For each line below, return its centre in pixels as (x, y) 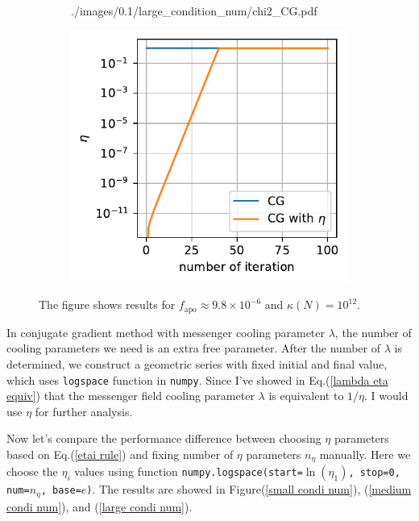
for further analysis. (84, 411)
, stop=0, (374, 473)
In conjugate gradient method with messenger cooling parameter (166, 332)
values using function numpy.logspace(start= (189, 471)
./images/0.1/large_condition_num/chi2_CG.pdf (194, 10)
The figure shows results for (107, 304)
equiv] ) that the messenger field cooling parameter (131, 396)
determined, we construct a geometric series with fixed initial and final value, (197, 363)
